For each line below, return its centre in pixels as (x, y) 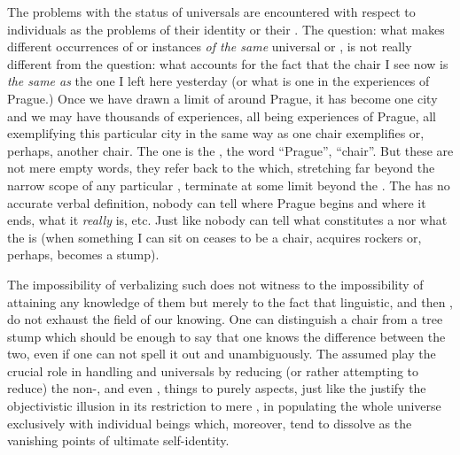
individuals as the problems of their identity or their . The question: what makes (226, 29)
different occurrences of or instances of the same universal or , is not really (210, 46)
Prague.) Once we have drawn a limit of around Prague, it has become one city (222, 98)
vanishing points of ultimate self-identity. (118, 440)
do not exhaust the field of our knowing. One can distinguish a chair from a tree (225, 319)
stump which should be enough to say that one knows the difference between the (226, 336)
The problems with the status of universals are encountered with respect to (211, 12)
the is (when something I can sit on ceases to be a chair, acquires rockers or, (214, 237)
